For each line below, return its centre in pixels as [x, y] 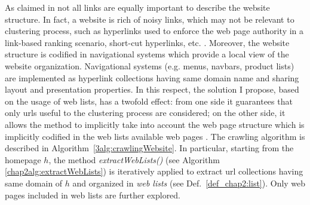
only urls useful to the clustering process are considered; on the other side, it [145, 113]
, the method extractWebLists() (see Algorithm [134, 159]
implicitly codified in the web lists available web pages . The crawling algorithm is [155, 136]
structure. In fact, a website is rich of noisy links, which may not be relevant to [150, 19]
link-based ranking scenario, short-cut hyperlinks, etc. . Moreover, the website [147, 42]
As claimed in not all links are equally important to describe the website [137, 7]
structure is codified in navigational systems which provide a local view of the [147, 54]
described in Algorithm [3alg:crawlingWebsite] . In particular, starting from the [149, 148]
